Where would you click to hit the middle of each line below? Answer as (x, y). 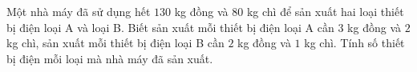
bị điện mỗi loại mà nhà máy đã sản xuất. (110, 58)
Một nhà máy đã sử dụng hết (79, 11)
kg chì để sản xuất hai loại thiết (325, 11)
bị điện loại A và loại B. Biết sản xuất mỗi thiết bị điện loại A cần (170, 27)
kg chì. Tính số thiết (354, 43)
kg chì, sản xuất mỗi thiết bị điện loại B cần (115, 43)
